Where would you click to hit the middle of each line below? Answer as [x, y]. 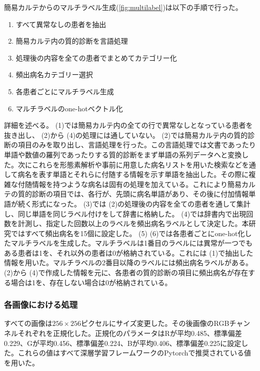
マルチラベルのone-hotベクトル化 [69, 108]
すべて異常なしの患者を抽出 [61, 24]
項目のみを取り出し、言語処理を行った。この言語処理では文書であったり [137, 145]
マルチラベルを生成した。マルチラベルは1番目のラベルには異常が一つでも [131, 243]
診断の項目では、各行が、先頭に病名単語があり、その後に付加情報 [140, 194]
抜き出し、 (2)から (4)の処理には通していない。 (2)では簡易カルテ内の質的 [126, 135]
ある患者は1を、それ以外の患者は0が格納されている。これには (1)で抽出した [129, 252]
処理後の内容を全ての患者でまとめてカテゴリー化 [96, 57]
